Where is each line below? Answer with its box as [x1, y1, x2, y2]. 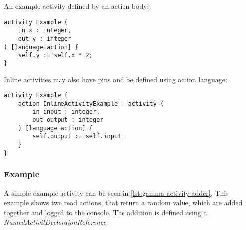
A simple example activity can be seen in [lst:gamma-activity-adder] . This [4, 187, 229, 198]
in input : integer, [32, 108, 100, 115]
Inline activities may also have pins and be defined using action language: [4, 74, 227, 84]
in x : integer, [18, 27, 72, 34]
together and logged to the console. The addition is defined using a [4, 207, 207, 217]
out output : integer [32, 116, 104, 124]
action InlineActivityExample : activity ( [18, 100, 164, 107]
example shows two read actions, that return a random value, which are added [4, 197, 243, 208]
